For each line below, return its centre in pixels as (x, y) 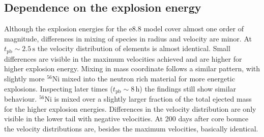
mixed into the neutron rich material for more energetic (148, 79)
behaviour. (21, 99)
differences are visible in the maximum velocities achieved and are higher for (123, 58)
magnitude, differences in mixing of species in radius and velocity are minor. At (128, 38)
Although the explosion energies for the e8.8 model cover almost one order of (124, 29)
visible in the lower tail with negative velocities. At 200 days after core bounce (126, 119)
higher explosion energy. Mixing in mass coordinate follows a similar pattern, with (132, 68)
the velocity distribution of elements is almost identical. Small (134, 48)
